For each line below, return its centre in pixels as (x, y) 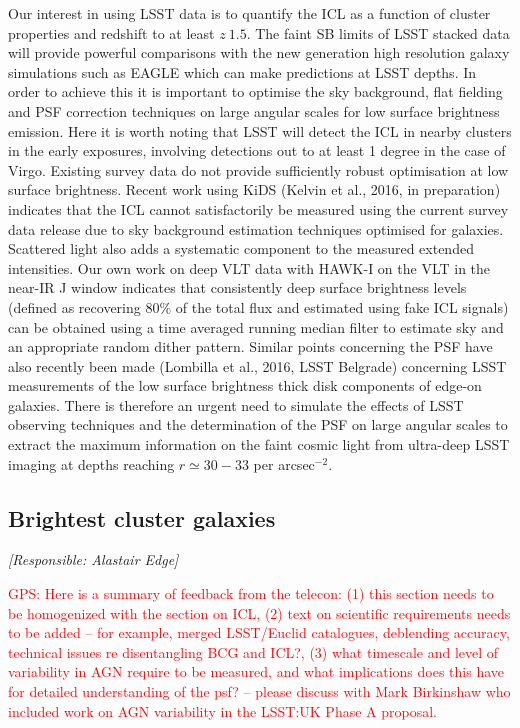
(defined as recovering (74, 306)
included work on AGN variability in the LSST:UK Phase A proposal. (222, 710)
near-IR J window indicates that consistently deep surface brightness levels (237, 287)
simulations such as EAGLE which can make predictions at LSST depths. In (242, 71)
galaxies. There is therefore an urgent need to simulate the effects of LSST (236, 404)
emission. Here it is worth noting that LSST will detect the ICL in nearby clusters (260, 130)
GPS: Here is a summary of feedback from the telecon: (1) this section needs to (251, 593)
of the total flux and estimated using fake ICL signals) (342, 306)
